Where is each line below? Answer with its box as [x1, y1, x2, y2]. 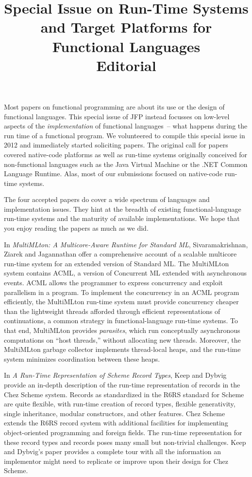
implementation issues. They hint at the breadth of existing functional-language [4, 203, 241, 214]
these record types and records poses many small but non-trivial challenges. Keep [4, 437, 246, 447]
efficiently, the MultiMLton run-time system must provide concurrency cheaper [4, 296, 239, 307]
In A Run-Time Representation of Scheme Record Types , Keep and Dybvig [4, 370, 227, 380]
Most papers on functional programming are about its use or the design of [4, 101, 225, 111]
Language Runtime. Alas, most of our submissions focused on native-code [4, 168, 223, 179]
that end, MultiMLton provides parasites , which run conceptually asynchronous [4, 325, 240, 335]
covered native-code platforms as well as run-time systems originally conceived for [4, 149, 248, 159]
